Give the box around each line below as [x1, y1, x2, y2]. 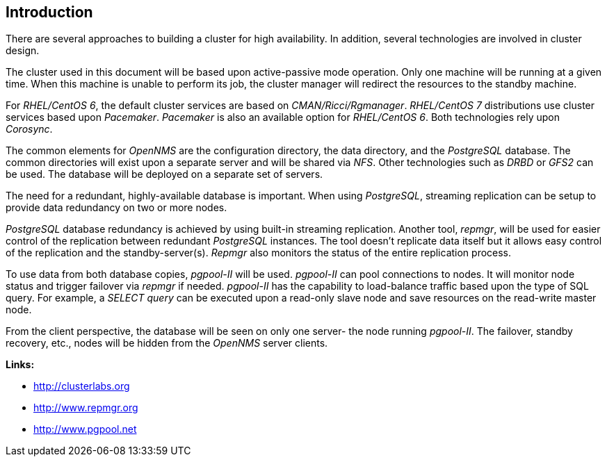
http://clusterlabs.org [33, 380, 130, 393]
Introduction [6, 3, 93, 21]
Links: [6, 358, 35, 371]
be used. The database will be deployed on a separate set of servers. [6, 168, 323, 181]
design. [6, 44, 40, 57]
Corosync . [6, 123, 53, 135]
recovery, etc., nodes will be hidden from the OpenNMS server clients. [6, 337, 328, 349]
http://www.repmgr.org [33, 402, 138, 414]
